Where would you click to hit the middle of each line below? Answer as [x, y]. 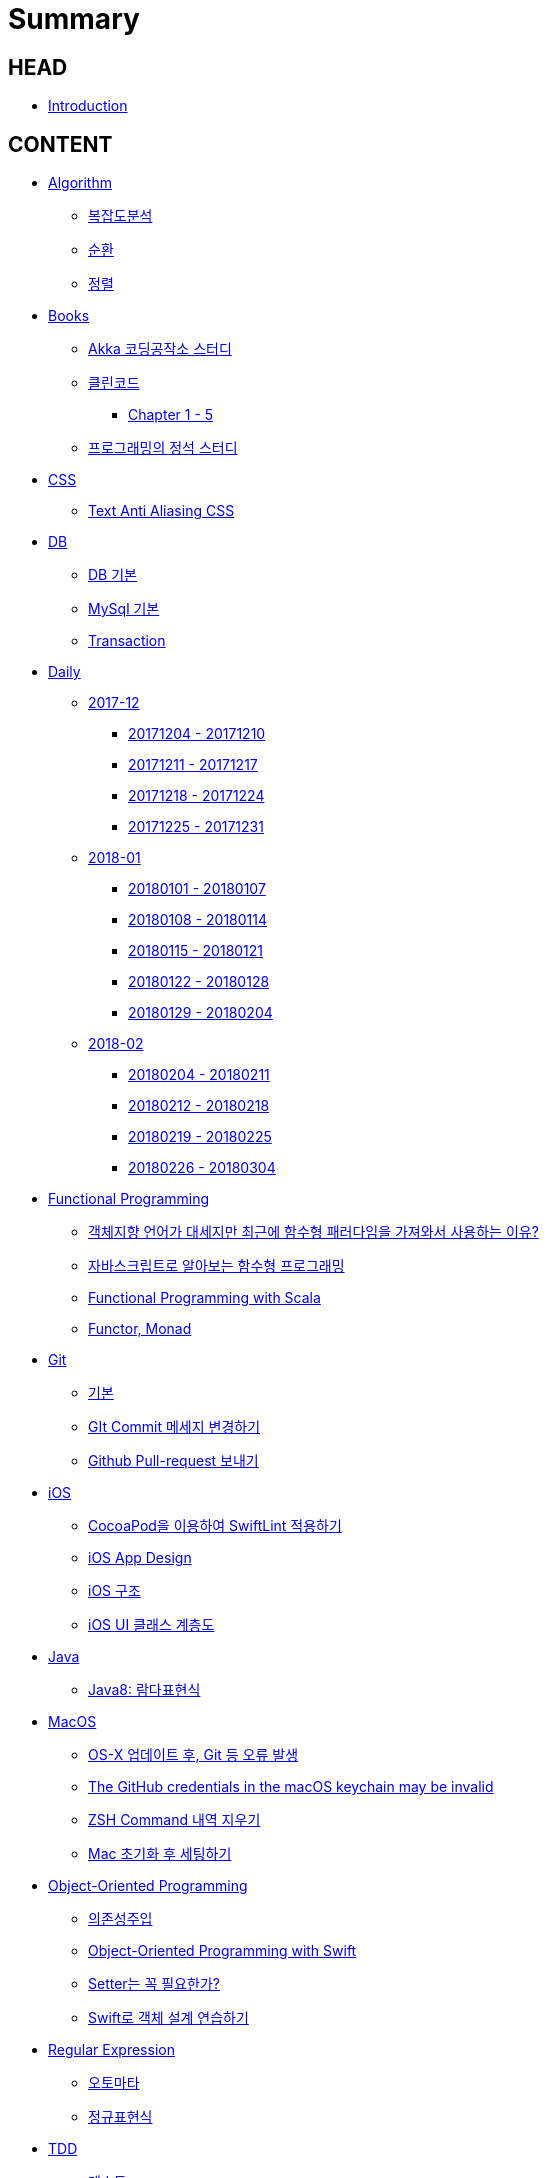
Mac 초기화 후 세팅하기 [160, 1854]
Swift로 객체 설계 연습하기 [168, 2018]
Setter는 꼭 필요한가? [154, 1984]
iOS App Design [140, 1558]
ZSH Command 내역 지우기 [174, 1820]
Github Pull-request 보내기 [173, 1461]
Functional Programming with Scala [204, 1298]
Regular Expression [111, 2050]
